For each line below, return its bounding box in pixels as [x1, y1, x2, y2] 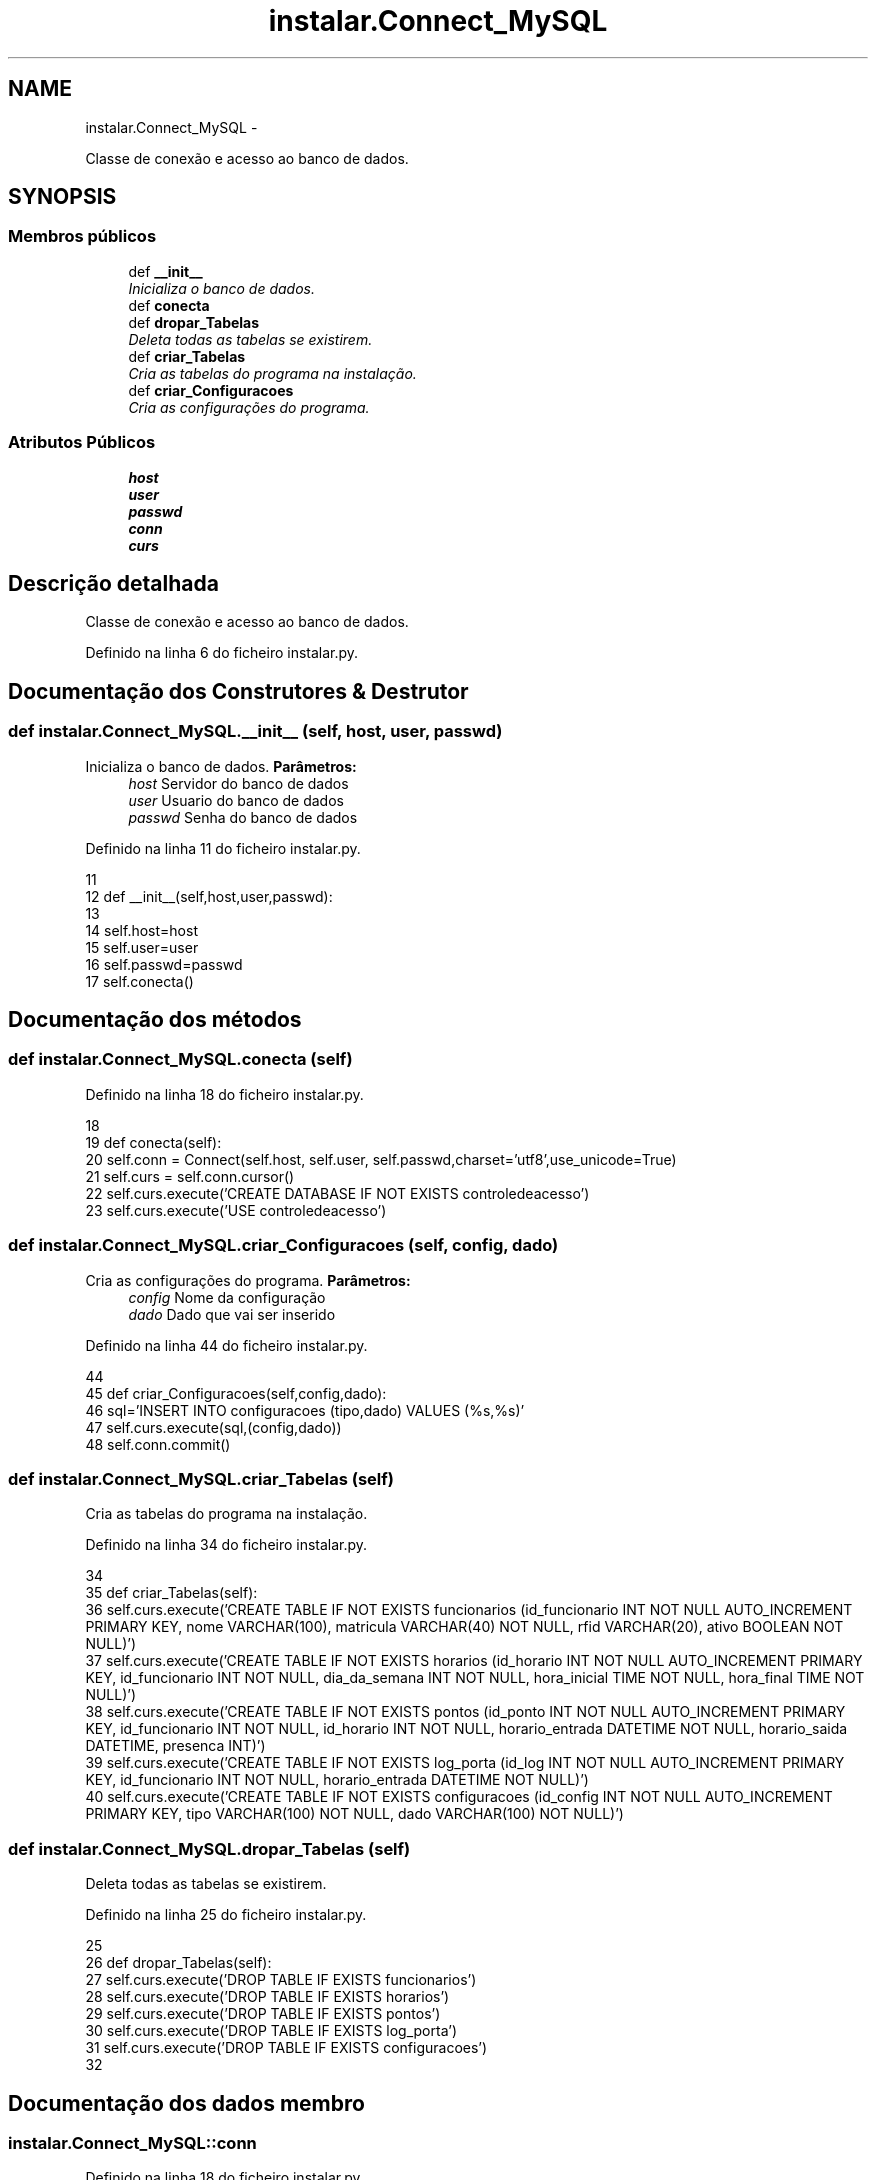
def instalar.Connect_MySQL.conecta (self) [8, 1049, 353, 1070]
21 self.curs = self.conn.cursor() [85, 1167, 295, 1185]
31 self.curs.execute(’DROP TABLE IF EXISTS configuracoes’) [85, 2039, 488, 2057]
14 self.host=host [85, 921, 198, 939]
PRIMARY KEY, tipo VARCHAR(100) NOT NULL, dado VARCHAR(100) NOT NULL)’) [85, 1805, 624, 1823]
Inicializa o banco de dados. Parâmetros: [85, 757, 357, 775]
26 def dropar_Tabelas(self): [85, 1954, 272, 1972]
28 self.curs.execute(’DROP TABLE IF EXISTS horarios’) [85, 1988, 450, 2006]
